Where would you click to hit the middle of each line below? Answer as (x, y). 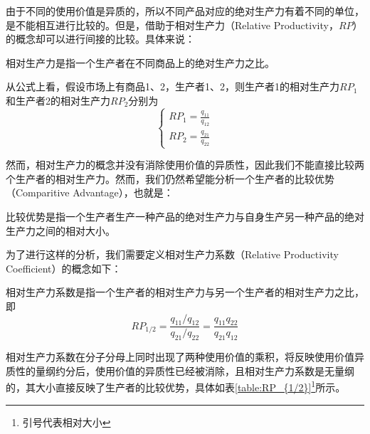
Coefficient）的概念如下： (64, 268)
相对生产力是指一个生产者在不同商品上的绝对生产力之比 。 (140, 62)
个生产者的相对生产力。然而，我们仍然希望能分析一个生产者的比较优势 (170, 178)
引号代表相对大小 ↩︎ (67, 422)
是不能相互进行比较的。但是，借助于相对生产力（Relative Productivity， (172, 25)
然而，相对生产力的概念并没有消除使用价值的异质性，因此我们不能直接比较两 (185, 165)
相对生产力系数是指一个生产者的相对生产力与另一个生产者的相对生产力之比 (180, 292)
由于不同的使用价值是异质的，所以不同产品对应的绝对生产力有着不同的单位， (185, 11)
